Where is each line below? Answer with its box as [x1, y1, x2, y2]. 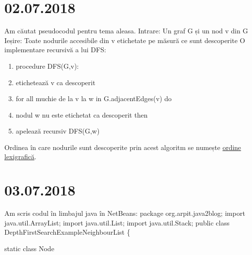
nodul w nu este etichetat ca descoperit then [16, 109, 148, 120]
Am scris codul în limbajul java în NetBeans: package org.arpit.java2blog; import [4, 208, 245, 218]
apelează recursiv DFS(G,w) [16, 126, 100, 136]
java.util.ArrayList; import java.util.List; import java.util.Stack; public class [4, 217, 230, 227]
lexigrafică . [4, 151, 36, 162]
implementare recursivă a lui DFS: [4, 45, 106, 55]
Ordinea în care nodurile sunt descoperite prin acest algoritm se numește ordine [4, 142, 241, 152]
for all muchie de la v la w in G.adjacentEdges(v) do [16, 93, 172, 104]
